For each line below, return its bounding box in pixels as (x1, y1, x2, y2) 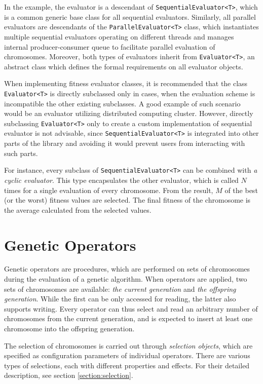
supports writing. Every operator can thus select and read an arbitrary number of (4, 303, 258, 314)
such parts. (4, 147, 38, 158)
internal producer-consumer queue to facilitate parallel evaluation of (4, 41, 215, 52)
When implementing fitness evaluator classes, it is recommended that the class (4, 78, 248, 89)
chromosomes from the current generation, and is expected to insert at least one (4, 313, 253, 324)
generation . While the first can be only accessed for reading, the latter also (4, 293, 236, 304)
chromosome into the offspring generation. (4, 323, 135, 333)
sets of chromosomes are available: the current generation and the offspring (4, 283, 236, 294)
